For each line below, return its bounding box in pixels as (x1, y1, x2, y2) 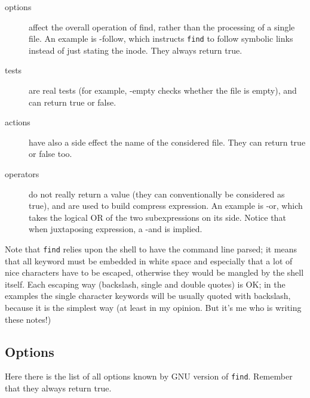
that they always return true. (5, 382, 112, 394)
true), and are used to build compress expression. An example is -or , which (29, 199, 303, 212)
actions (5, 116, 30, 128)
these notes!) (5, 313, 51, 325)
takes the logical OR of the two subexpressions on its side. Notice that (29, 211, 286, 223)
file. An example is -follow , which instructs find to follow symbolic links (29, 32, 293, 45)
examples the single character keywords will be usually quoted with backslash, (5, 289, 291, 302)
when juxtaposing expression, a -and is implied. (29, 223, 202, 235)
